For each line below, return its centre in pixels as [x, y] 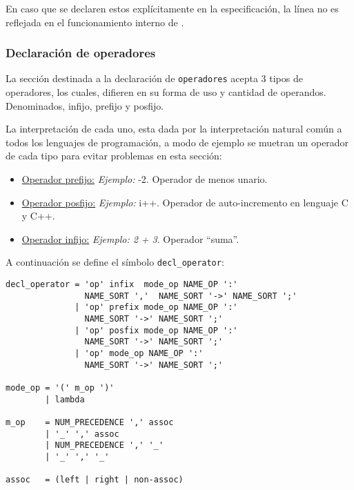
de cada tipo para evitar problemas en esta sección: [114, 156]
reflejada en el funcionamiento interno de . [95, 22]
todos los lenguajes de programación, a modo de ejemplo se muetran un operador [177, 142]
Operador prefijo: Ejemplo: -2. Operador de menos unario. [145, 179]
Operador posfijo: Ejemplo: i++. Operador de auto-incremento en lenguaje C [185, 202]
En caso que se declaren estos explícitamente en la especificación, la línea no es [172, 8]
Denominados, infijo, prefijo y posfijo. [85, 105]
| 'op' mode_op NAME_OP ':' [139, 353]
